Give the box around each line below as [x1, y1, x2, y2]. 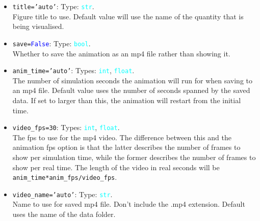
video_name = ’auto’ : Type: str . [12, 188, 113, 199]
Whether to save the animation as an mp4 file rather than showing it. [12, 48, 230, 58]
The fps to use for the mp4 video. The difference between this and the [12, 132, 232, 142]
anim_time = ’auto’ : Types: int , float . [12, 65, 135, 76]
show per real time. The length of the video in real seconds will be [12, 162, 220, 172]
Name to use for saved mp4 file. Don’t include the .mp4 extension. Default [12, 199, 245, 209]
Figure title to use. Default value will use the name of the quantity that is [12, 11, 244, 21]
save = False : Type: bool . [12, 38, 91, 48]
